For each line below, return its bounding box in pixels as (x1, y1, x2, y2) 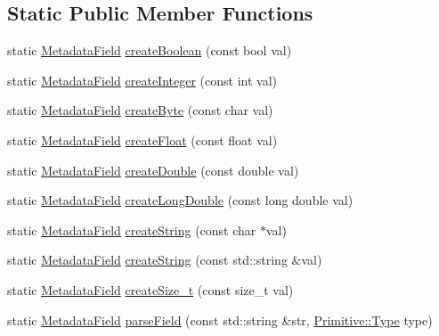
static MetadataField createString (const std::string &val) (7, 250, 322, 269)
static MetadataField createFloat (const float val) (7, 130, 278, 149)
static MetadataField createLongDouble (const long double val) (7, 191, 354, 209)
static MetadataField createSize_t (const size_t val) (7, 280, 294, 299)
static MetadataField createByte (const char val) (7, 101, 273, 119)
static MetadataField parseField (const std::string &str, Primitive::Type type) (7, 310, 433, 329)
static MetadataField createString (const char (7, 220, 256, 239)
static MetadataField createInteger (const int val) (7, 70, 277, 89)
